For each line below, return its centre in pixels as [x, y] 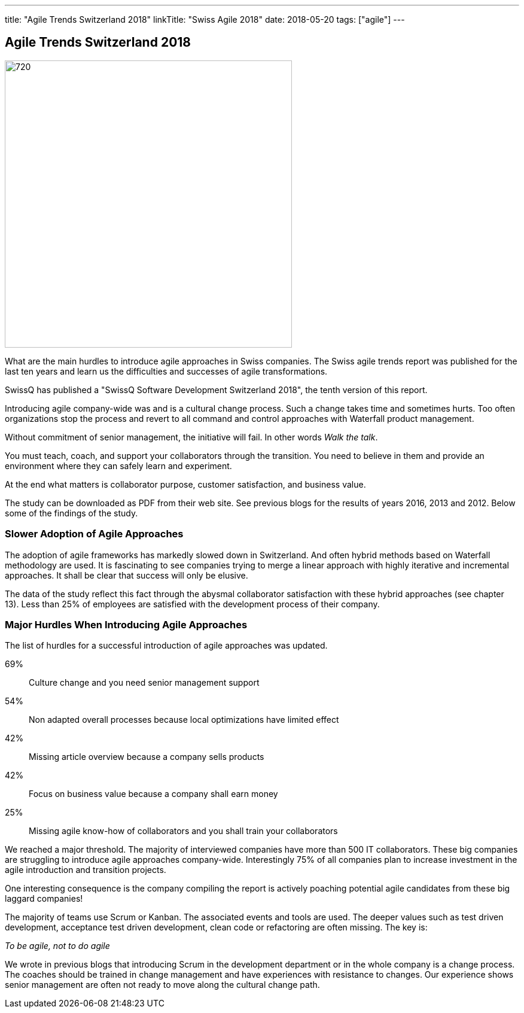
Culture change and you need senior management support [144, 683]
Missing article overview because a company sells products [147, 757]
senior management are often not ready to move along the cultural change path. [162, 985]
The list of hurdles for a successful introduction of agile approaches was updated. [166, 646]
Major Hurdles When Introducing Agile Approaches [126, 624]
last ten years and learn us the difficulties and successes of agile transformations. [166, 371]
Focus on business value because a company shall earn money [153, 794]
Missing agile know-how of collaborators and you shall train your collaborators [183, 831]
